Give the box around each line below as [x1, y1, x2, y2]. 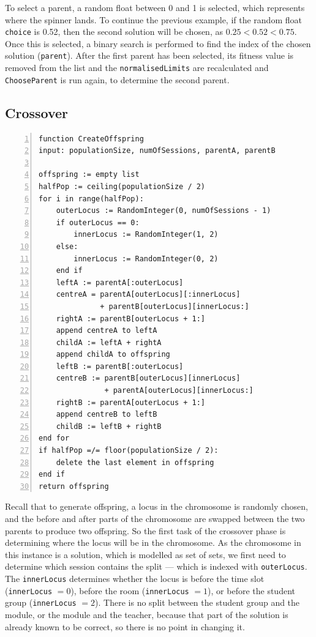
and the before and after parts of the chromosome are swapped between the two [5, 512, 305, 525]
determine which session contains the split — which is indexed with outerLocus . [5, 560, 307, 573]
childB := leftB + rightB [56, 422, 162, 431]
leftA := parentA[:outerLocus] [56, 278, 184, 287]
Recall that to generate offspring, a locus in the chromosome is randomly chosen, [5, 500, 308, 513]
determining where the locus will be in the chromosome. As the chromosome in [5, 536, 301, 549]
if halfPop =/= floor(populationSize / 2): [39, 446, 219, 455]
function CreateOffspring [39, 134, 144, 143]
